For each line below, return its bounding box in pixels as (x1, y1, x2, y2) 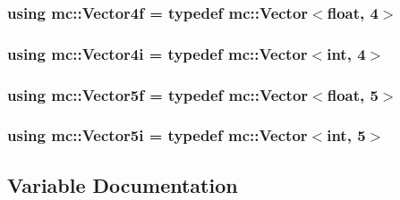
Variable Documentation (7, 171, 238, 198)
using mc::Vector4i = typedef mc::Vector (7, 42, 308, 64)
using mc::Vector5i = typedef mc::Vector (7, 124, 308, 146)
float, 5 (327, 83, 379, 105)
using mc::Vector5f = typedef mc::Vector (7, 83, 309, 105)
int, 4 (327, 42, 366, 64)
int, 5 (327, 124, 366, 146)
